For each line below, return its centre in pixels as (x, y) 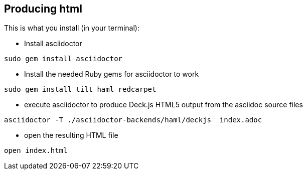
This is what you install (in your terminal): (72, 28)
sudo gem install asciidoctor (63, 59)
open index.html (36, 151)
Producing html (43, 9)
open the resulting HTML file (71, 135)
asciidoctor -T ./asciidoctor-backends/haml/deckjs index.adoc (133, 120)
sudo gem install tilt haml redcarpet (80, 90)
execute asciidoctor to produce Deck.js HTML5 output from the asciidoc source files (164, 105)
